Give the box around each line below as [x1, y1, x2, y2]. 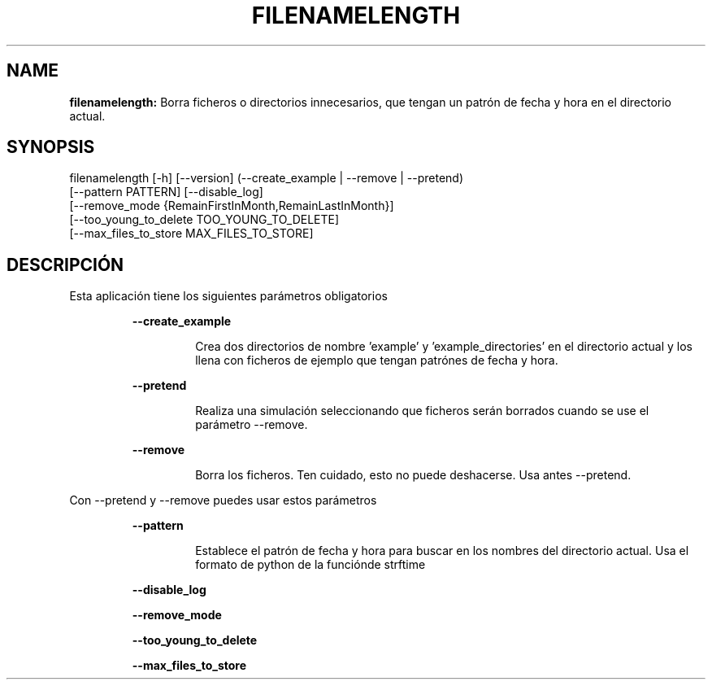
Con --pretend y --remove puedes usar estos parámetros [69, 493, 377, 508]
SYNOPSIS [7, 137, 95, 158]
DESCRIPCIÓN [7, 254, 124, 275]
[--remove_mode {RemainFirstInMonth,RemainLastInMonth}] [69, 199, 394, 213]
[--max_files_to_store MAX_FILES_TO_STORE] [69, 226, 314, 241]
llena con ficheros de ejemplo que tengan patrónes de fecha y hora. [195, 353, 558, 368]
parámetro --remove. [195, 417, 308, 432]
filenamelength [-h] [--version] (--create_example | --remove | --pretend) [69, 171, 464, 186]
